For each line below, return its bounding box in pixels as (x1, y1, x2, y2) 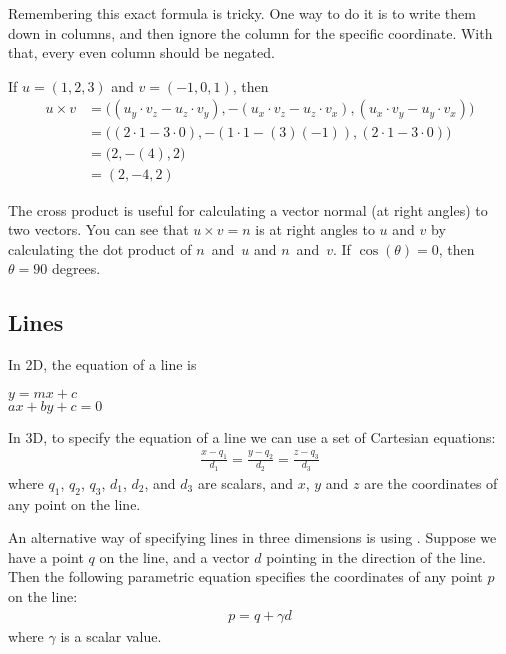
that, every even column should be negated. (8, 42, 275, 63)
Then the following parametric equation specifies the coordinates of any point (8, 566, 483, 587)
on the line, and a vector (99, 546, 250, 567)
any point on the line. (8, 493, 141, 514)
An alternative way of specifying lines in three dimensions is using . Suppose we (8, 527, 497, 548)
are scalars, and (197, 472, 294, 493)
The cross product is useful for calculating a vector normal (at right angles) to (8, 199, 488, 220)
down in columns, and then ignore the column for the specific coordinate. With (8, 22, 493, 43)
